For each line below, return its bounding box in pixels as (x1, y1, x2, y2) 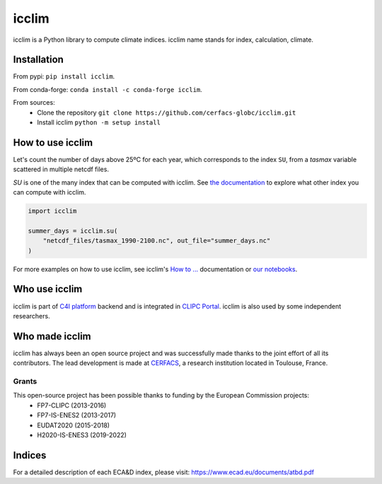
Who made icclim (13, 330, 91, 342)
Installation (13, 54, 64, 66)
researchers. (13, 311, 50, 320)
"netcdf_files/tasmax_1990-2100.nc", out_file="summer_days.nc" (42, 237, 271, 245)
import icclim (28, 207, 77, 215)
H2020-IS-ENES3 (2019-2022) (37, 430, 127, 439)
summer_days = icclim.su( (28, 226, 118, 235)
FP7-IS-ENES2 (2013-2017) (37, 411, 117, 420)
